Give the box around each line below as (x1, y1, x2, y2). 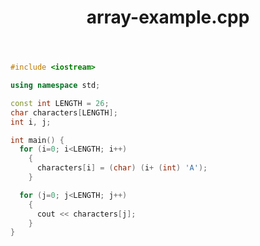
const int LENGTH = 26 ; (10, 98, 110, 108)
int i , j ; (10, 117, 52, 127)
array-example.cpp (86, 6, 250, 29)
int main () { (10, 135, 65, 145)
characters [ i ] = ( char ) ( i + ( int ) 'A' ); (36, 163, 208, 173)
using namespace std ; (10, 81, 101, 91)
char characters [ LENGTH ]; (10, 107, 118, 118)
